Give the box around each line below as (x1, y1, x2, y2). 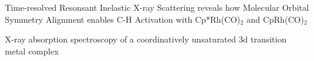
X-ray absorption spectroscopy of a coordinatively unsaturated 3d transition (5, 33, 287, 45)
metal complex (5, 44, 59, 57)
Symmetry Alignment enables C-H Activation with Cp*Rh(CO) (5, 13, 240, 25)
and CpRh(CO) (246, 13, 304, 25)
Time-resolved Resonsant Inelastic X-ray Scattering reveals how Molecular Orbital (5, 1, 309, 13)
